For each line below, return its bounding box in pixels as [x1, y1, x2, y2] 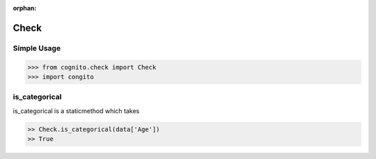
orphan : [13, 4, 37, 12]
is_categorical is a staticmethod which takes [13, 106, 140, 115]
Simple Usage [13, 43, 61, 53]
